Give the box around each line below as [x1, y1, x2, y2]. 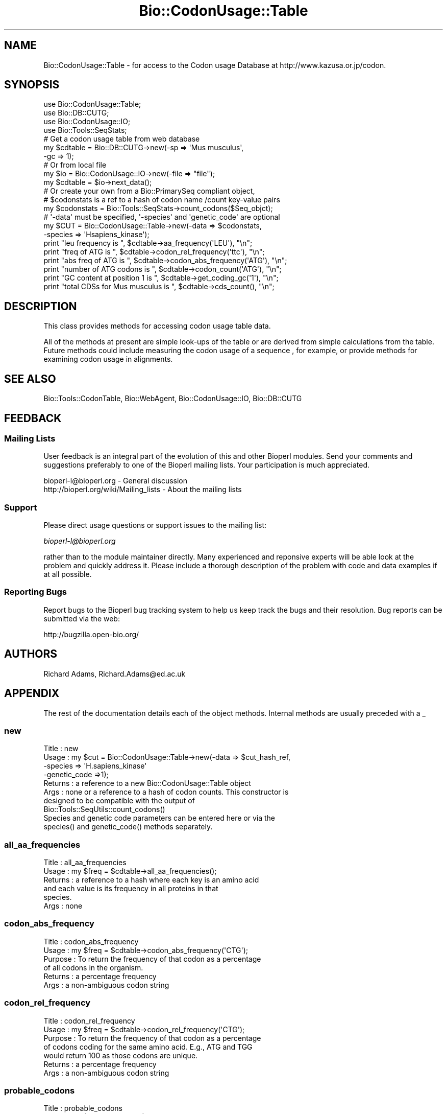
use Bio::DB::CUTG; [43, 108, 109, 118]
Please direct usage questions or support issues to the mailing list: [43, 521, 266, 530]
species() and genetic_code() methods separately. [43, 822, 213, 831]
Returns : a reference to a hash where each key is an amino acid [43, 875, 259, 885]
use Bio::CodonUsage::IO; [43, 117, 131, 126]
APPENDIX [4, 687, 60, 700]
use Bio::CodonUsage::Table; [43, 100, 141, 109]
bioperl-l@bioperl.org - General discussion [43, 476, 188, 485]
